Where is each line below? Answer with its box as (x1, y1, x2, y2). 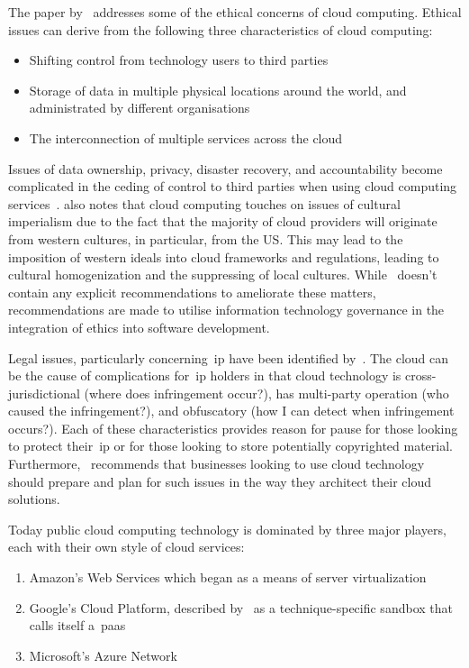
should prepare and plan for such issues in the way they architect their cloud (8, 471, 431, 490)
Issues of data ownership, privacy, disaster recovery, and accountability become (8, 159, 443, 178)
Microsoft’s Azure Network (29, 645, 177, 664)
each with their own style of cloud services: (8, 537, 245, 556)
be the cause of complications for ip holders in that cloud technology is (8, 366, 401, 385)
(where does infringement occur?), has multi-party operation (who (84, 383, 449, 402)
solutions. (8, 490, 60, 508)
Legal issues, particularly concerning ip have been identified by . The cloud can (8, 348, 449, 367)
